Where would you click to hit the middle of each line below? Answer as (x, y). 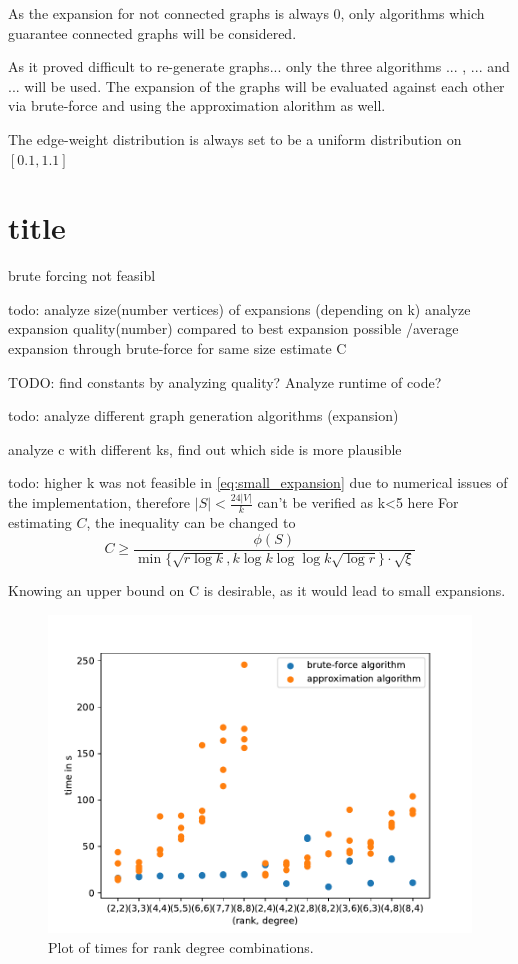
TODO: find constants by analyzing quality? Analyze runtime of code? (225, 381)
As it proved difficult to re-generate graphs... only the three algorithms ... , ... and (259, 66)
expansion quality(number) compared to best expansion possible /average (233, 328)
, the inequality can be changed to (191, 522)
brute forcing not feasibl (82, 275)
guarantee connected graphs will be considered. (152, 32)
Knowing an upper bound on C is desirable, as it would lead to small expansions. (257, 590)
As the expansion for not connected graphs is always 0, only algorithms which (246, 13)
